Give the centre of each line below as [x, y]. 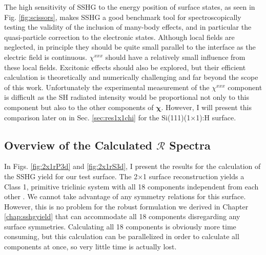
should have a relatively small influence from [175, 57]
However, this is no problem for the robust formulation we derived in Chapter [126, 206]
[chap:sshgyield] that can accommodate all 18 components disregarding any [122, 216]
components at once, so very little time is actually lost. [90, 247]
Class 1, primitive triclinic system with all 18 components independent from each [131, 186]
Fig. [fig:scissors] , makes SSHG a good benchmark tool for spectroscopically [123, 17]
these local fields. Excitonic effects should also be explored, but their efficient [125, 67]
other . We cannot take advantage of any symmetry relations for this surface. [125, 196]
